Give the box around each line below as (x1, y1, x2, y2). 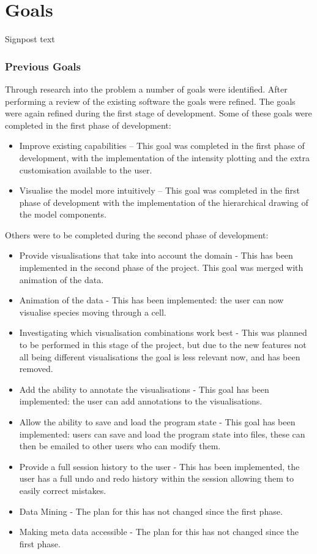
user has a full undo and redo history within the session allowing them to (19, 472, 294, 485)
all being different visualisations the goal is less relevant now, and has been (19, 350, 300, 363)
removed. (19, 362, 53, 375)
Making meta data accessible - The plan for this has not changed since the (19, 525, 299, 538)
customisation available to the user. (19, 163, 152, 176)
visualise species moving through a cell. (19, 305, 166, 318)
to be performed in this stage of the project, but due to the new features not (19, 338, 307, 351)
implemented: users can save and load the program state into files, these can (19, 427, 305, 440)
